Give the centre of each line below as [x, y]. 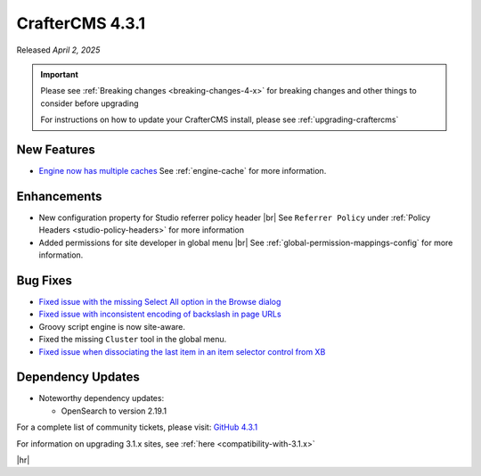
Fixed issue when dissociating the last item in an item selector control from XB [182, 351]
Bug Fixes [45, 280]
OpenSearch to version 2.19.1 [114, 411]
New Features [56, 149]
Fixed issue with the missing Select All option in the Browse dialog [160, 302]
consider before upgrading [90, 103]
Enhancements [59, 196]
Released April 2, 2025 [58, 50]
